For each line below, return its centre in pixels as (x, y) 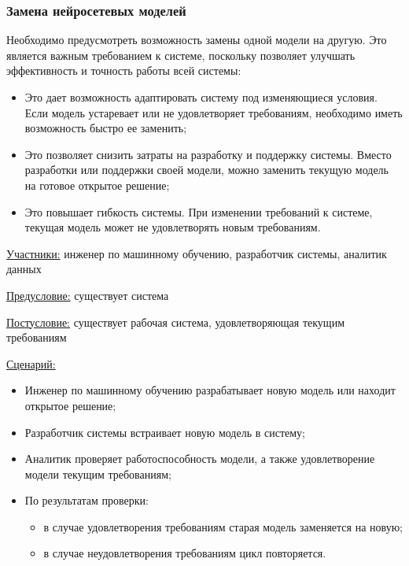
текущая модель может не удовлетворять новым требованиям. (173, 227)
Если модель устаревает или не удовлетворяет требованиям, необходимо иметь (214, 112)
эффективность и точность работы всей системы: (124, 70)
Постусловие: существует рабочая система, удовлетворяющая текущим (175, 322)
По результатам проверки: (87, 500)
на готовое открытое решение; (97, 185)
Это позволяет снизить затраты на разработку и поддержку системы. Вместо (208, 154)
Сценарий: (31, 363)
